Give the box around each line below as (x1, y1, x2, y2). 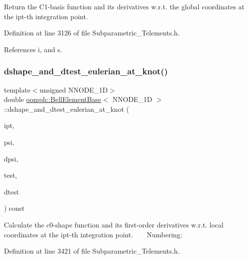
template (4, 84, 31, 95)
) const (4, 203, 25, 213)
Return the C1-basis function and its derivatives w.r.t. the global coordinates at (4, 1, 245, 11)
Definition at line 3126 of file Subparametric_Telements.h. (4, 28, 180, 38)
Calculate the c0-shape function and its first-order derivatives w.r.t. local (4, 219, 224, 229)
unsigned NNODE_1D (39, 84, 108, 95)
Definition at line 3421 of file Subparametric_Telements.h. (4, 246, 180, 256)
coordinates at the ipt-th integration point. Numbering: (4, 229, 183, 239)
